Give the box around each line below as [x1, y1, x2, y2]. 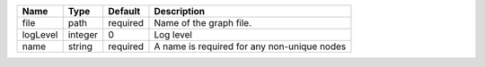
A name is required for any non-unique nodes [154, 40, 347, 53]
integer [67, 29, 99, 40]
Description [154, 5, 206, 17]
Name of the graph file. [154, 17, 251, 29]
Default [108, 5, 141, 17]
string [67, 40, 93, 53]
